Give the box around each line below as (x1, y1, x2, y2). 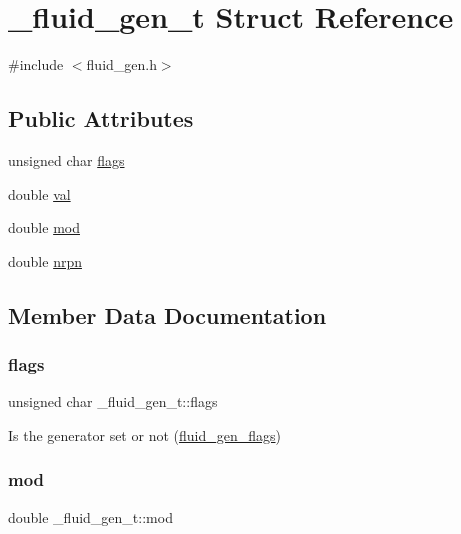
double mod (8, 217, 80, 238)
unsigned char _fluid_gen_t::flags (8, 391, 218, 412)
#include (8, 54, 64, 75)
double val (8, 183, 71, 204)
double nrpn (8, 250, 82, 271)
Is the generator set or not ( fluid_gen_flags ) (8, 424, 281, 445)
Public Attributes (8, 103, 194, 134)
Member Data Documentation (8, 299, 327, 330)
